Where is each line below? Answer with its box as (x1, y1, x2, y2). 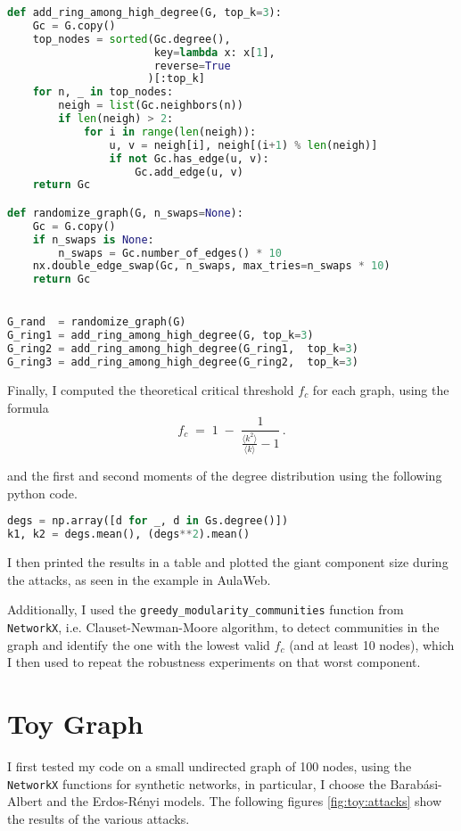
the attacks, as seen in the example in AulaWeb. (7, 570, 271, 588)
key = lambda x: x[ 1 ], (153, 45, 276, 59)
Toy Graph (7, 705, 144, 742)
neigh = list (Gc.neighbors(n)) (58, 99, 243, 112)
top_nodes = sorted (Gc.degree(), (32, 32, 231, 45)
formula (7, 398, 49, 416)
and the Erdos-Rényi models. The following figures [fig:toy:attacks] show (46, 792, 442, 810)
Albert (7, 792, 43, 810)
